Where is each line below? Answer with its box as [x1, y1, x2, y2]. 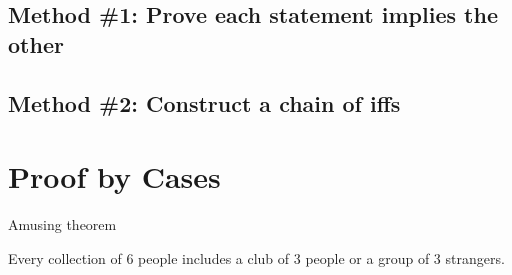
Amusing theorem [8, 214, 117, 235]
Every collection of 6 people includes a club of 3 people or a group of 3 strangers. [8, 247, 505, 268]
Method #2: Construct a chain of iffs [8, 87, 401, 118]
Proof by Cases [8, 156, 221, 197]
